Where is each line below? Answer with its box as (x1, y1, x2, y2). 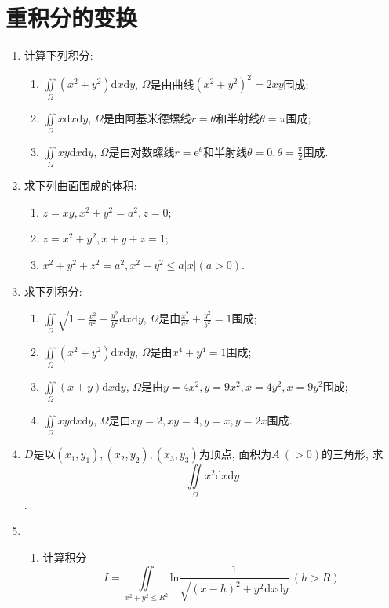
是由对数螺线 (108, 143, 175, 159)
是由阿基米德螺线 (103, 109, 191, 126)
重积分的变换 (5, 2, 138, 34)
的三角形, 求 (322, 446, 384, 462)
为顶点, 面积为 (198, 446, 272, 462)
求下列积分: (24, 282, 82, 299)
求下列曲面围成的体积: (24, 177, 137, 194)
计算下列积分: (24, 47, 93, 64)
